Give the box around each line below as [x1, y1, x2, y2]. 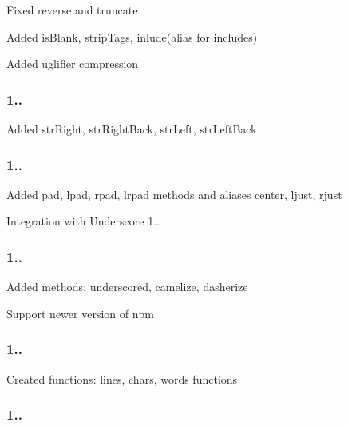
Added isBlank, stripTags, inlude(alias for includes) [6, 28, 258, 45]
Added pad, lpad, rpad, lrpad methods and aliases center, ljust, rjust [6, 185, 342, 202]
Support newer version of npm [6, 305, 154, 321]
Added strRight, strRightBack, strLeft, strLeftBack [6, 121, 257, 137]
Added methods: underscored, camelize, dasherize [6, 278, 248, 295]
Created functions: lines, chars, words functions [6, 370, 238, 387]
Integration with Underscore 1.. [6, 213, 160, 229]
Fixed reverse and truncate [6, 2, 138, 18]
